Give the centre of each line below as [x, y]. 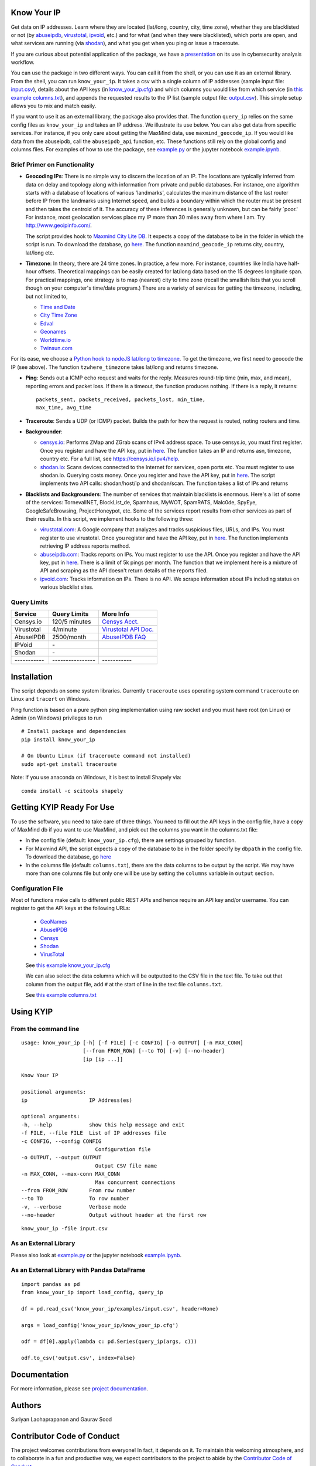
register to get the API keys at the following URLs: [71, 908]
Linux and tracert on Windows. [51, 699]
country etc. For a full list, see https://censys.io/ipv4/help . [110, 459]
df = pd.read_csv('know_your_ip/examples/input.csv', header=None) [120, 1309]
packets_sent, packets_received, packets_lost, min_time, [121, 399]
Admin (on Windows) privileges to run [56, 718]
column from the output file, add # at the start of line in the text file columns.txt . [124, 984]
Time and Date [58, 307]
